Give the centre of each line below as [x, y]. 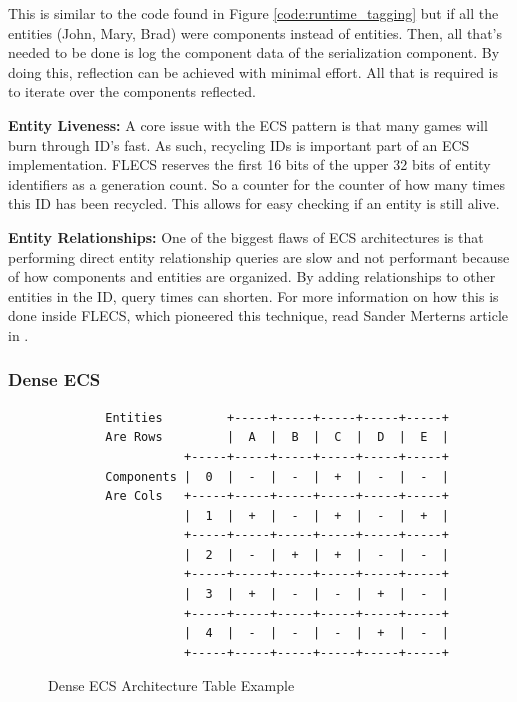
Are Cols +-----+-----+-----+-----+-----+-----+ [277, 496]
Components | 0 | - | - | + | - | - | [277, 476]
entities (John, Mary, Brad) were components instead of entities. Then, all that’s [255, 32]
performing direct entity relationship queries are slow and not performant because [259, 256]
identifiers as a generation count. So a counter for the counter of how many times [257, 183]
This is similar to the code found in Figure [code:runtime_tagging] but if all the [253, 13]
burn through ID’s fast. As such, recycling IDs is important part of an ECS [239, 144]
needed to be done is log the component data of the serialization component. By [254, 52]
